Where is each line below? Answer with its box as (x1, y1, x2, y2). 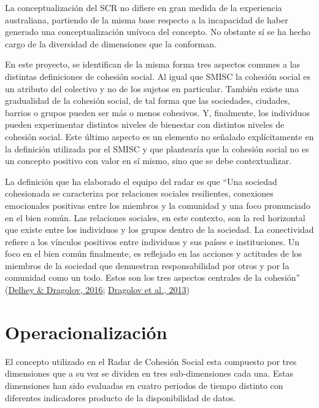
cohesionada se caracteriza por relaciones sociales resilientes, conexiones (5, 187, 274, 200)
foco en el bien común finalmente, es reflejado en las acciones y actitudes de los (5, 247, 302, 260)
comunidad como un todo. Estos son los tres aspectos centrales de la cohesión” (5, 271, 301, 284)
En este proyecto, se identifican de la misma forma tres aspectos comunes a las (5, 58, 301, 71)
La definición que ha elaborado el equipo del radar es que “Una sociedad (5, 175, 277, 187)
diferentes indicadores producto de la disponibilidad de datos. (5, 391, 236, 404)
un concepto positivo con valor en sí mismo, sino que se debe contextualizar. (5, 154, 292, 167)
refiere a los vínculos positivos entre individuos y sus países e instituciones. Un (5, 235, 300, 248)
